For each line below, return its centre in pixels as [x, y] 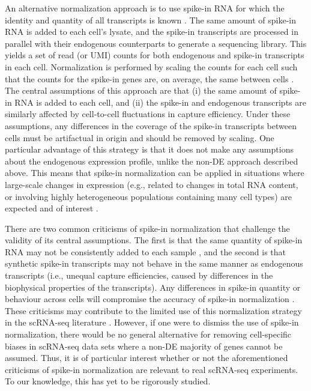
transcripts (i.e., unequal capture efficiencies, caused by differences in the [139, 275]
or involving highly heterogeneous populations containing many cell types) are [148, 196]
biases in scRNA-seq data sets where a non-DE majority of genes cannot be [144, 346]
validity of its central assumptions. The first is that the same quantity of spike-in [154, 240]
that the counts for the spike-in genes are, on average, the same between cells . [149, 78]
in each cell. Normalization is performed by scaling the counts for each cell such [151, 66]
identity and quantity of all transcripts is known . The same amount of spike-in [151, 20]
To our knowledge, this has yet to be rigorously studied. [108, 381]
